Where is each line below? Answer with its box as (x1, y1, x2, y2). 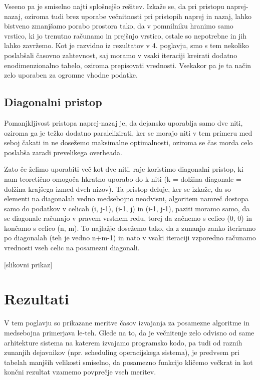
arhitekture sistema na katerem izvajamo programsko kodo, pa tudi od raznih (4, 337, 242, 347)
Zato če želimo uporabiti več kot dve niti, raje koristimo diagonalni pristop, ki (4, 164, 243, 174)
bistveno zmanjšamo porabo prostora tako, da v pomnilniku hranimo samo (4, 21, 233, 31)
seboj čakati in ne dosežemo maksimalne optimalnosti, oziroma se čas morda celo (4, 137, 253, 148)
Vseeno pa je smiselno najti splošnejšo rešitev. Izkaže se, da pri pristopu (4, 1, 224, 11)
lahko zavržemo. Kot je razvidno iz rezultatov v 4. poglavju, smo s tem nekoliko (4, 40, 249, 51)
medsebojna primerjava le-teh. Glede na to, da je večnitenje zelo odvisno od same (4, 327, 254, 337)
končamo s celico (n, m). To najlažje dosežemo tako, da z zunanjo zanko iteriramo (4, 222, 256, 233)
